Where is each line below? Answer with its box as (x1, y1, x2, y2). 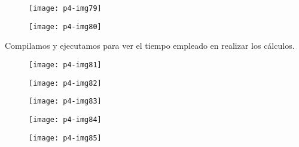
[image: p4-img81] (29, 60, 102, 69)
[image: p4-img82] (29, 79, 102, 87)
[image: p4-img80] (29, 22, 102, 31)
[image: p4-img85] (29, 133, 102, 142)
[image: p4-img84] (29, 115, 102, 124)
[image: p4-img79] (29, 4, 102, 12)
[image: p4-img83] (29, 97, 102, 106)
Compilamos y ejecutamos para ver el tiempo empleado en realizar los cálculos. (5, 39, 295, 52)
